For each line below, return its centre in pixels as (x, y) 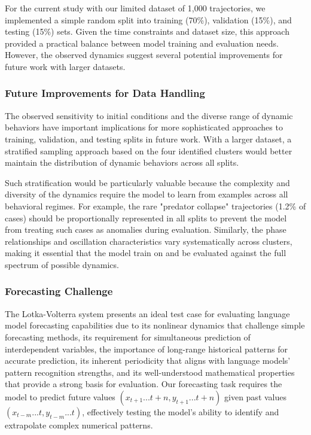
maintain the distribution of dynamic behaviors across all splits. (122, 162)
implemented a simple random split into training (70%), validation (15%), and (148, 19)
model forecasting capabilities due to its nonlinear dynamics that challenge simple (155, 325)
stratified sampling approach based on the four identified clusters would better (149, 150)
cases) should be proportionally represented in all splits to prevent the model (146, 217)
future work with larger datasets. (65, 66)
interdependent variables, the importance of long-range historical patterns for (147, 349)
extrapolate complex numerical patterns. (79, 425)
